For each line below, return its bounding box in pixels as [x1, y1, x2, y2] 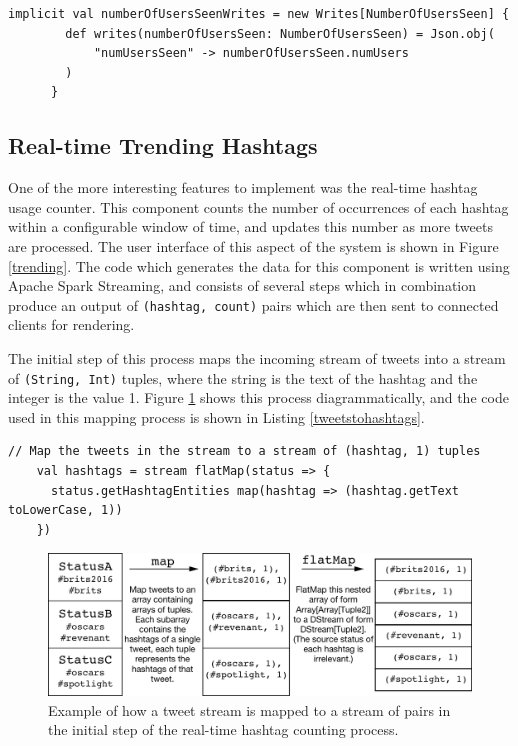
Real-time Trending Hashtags [8, 130, 318, 161]
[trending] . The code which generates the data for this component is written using [8, 255, 510, 276]
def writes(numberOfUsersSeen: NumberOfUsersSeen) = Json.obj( [65, 26, 495, 41]
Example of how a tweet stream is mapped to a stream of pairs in [48, 699, 451, 720]
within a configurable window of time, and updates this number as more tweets [8, 216, 493, 237]
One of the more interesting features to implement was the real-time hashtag [8, 177, 478, 198]
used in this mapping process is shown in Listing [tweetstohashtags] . [8, 406, 425, 427]
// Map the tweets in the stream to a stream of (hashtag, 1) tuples [8, 444, 481, 459]
